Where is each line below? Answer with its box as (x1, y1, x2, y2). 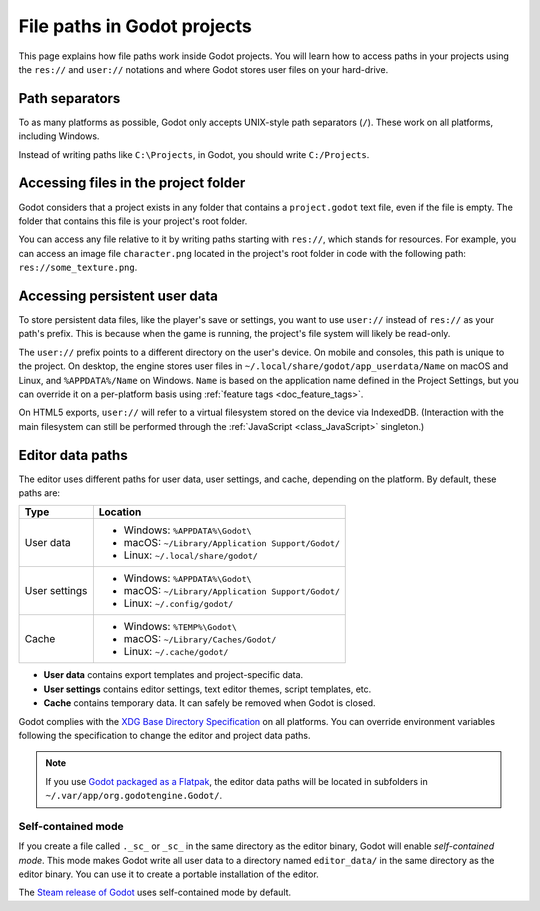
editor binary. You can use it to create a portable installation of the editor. (18, 868, 319, 880)
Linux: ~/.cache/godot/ (123, 645, 229, 659)
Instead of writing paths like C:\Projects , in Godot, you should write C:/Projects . (18, 148, 370, 160)
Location (98, 505, 142, 519)
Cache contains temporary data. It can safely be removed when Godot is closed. (43, 697, 376, 709)
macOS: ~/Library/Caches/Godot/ (123, 632, 277, 646)
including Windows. (18, 130, 100, 142)
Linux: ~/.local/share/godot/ (123, 548, 259, 562)
